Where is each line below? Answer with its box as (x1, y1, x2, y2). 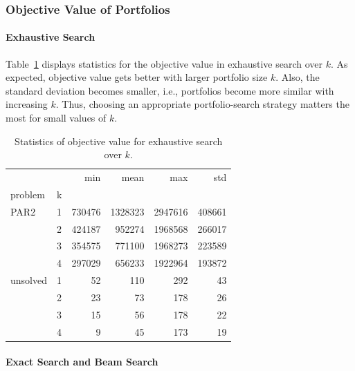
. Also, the (275, 70, 320, 84)
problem (10, 187, 45, 201)
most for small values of (6, 111, 107, 125)
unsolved (10, 273, 47, 287)
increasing (6, 97, 48, 111)
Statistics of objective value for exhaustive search (15, 133, 223, 148)
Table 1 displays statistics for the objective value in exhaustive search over (6, 56, 322, 70)
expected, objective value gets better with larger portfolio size (6, 70, 268, 84)
